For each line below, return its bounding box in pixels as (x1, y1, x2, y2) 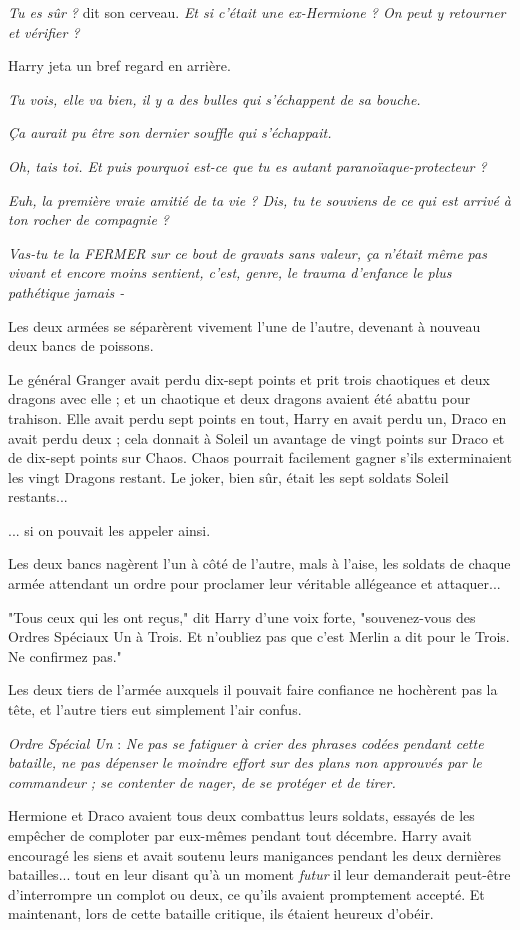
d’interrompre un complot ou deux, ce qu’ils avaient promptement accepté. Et (8, 883, 485, 904)
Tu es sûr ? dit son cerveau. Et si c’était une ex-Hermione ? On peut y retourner (8, 2, 506, 22)
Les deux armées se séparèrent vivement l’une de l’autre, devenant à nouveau (8, 315, 481, 336)
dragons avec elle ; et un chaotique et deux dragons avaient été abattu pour (8, 388, 471, 409)
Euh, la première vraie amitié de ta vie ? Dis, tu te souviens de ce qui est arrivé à (8, 189, 512, 210)
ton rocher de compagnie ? (8, 209, 170, 230)
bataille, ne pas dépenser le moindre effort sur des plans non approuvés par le (8, 752, 482, 773)
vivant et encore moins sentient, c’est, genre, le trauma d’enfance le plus (8, 262, 452, 283)
